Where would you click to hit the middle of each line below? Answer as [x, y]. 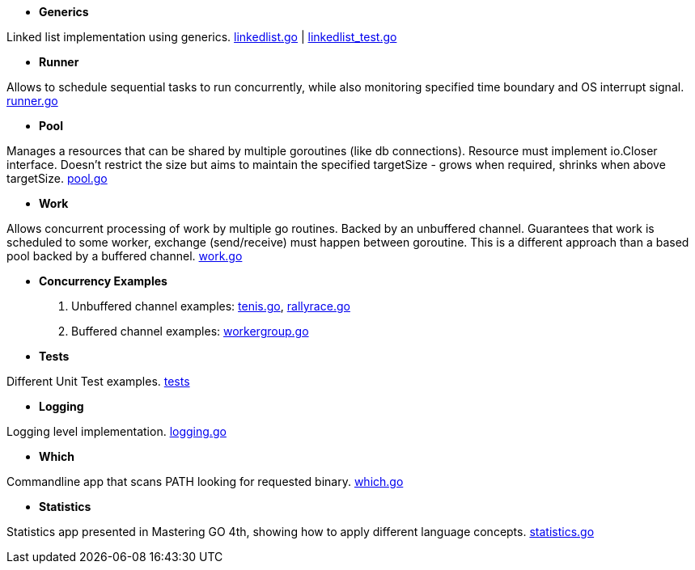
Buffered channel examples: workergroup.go [190, 331]
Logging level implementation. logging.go [117, 431]
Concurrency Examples [103, 281]
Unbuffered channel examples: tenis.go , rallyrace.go [211, 306]
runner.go [32, 101]
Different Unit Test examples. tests [98, 381]
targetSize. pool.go [57, 178]
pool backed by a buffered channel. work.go [125, 256]
